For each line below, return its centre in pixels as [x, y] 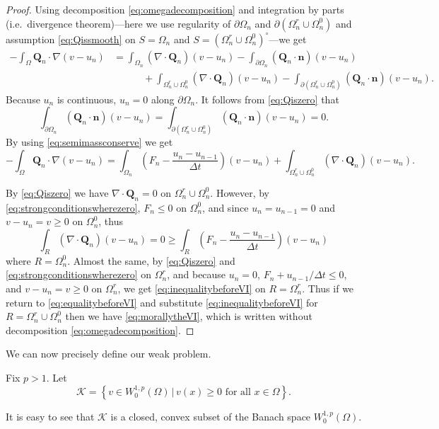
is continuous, [87, 99]
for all [238, 392]
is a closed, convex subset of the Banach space [211, 416]
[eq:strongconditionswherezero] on [79, 274]
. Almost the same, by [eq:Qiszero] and [151, 260]
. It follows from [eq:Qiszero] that [267, 99]
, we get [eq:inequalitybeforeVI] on [192, 288]
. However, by [240, 192]
